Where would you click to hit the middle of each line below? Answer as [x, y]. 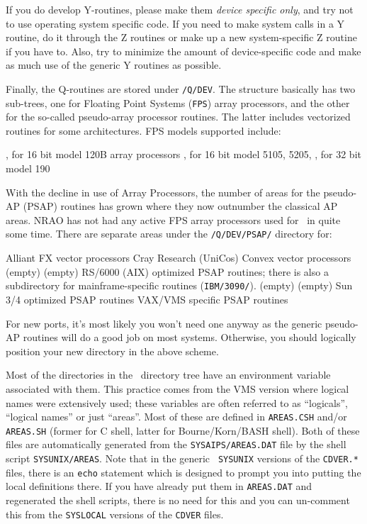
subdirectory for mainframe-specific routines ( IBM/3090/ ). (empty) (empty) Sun [179, 285]
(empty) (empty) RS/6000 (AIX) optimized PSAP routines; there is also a [167, 271]
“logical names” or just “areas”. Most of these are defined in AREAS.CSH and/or [176, 417]
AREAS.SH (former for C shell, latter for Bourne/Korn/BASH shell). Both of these [183, 430]
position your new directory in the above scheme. [112, 351]
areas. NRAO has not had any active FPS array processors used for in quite [173, 219]
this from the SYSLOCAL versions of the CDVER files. [115, 514]
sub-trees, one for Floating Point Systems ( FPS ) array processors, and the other [178, 102]
